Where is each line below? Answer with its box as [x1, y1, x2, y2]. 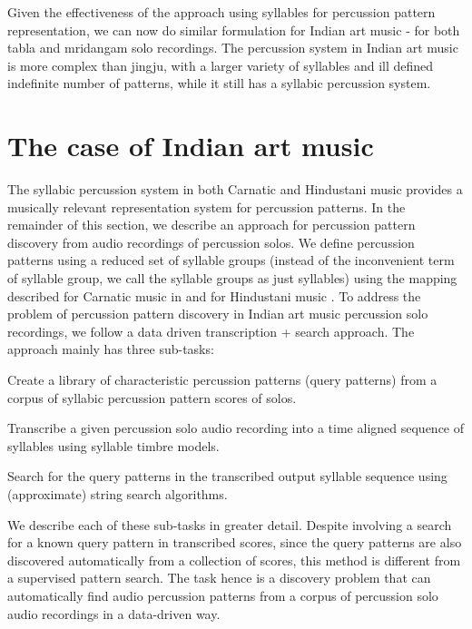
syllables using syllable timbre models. [7, 436, 220, 455]
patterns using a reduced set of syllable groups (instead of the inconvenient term [7, 251, 455, 270]
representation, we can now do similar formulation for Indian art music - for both [7, 20, 460, 39]
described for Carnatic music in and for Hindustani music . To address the [7, 286, 421, 305]
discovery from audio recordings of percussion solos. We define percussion [7, 232, 415, 251]
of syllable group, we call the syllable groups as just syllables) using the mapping [7, 269, 457, 288]
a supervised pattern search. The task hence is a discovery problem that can [7, 568, 431, 587]
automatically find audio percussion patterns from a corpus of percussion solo [7, 585, 438, 604]
